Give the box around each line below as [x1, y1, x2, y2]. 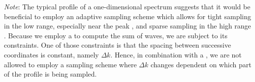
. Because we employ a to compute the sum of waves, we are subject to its [4, 30, 227, 40]
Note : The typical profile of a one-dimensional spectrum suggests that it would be [4, 1, 251, 11]
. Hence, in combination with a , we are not [110, 49, 242, 59]
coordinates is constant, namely [4, 49, 99, 59]
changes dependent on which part [150, 59, 252, 69]
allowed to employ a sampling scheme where [4, 59, 137, 69]
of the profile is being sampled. [4, 69, 97, 79]
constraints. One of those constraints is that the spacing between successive [4, 40, 231, 50]
